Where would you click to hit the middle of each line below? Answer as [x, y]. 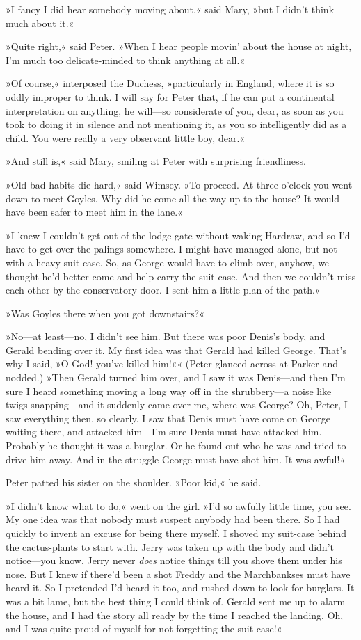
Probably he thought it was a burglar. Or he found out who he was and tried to [176, 446]
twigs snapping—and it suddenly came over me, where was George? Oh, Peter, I [177, 405]
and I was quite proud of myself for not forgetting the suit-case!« [144, 629]
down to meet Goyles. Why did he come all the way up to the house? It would [173, 198]
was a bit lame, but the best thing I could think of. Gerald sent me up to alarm [176, 601]
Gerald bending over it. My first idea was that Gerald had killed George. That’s [176, 350]
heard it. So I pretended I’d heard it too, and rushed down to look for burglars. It [180, 587]
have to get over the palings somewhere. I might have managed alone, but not [171, 249]
